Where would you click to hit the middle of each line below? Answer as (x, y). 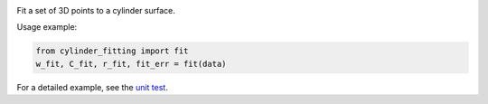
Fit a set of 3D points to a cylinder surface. (96, 10)
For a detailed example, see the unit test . (93, 87)
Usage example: (47, 27)
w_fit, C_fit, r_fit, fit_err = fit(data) (131, 64)
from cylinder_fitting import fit (112, 51)
